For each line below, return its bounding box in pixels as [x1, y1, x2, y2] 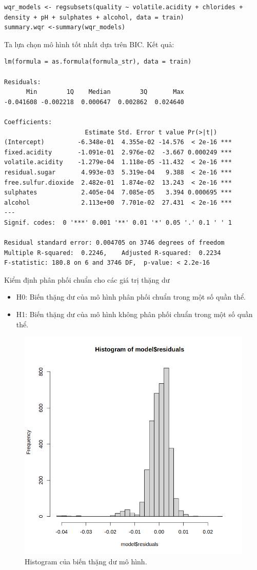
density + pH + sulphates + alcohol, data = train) [4, 13, 184, 21]
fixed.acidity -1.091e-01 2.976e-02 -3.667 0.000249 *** [4, 148, 232, 156]
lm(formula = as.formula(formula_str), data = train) [4, 58, 192, 66]
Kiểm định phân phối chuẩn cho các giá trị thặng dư [4, 274, 170, 285]
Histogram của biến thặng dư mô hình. [25, 556, 147, 566]
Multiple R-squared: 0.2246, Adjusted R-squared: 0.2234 [4, 249, 221, 257]
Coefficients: [4, 118, 52, 126]
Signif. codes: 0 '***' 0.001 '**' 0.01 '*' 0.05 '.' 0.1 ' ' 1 [4, 219, 232, 226]
